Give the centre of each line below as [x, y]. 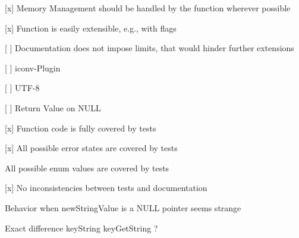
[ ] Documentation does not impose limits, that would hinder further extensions [149, 48]
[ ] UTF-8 [22, 88]
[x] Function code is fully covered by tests [81, 128]
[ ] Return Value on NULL [53, 107]
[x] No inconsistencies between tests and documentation [106, 188]
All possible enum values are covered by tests [87, 167]
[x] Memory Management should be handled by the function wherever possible [148, 8]
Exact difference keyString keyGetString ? [81, 228]
